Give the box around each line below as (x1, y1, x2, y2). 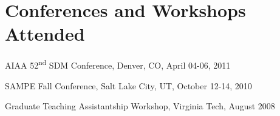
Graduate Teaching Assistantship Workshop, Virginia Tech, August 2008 (5, 100, 275, 112)
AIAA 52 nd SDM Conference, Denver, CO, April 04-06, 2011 (5, 57, 231, 71)
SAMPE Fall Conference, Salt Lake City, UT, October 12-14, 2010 (5, 79, 252, 92)
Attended (5, 21, 85, 46)
